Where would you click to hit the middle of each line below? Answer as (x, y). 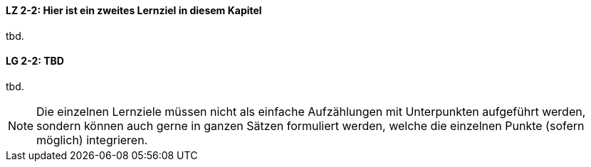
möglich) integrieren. (92, 140)
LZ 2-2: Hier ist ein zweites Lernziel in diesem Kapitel (134, 10)
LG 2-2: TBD (35, 61)
